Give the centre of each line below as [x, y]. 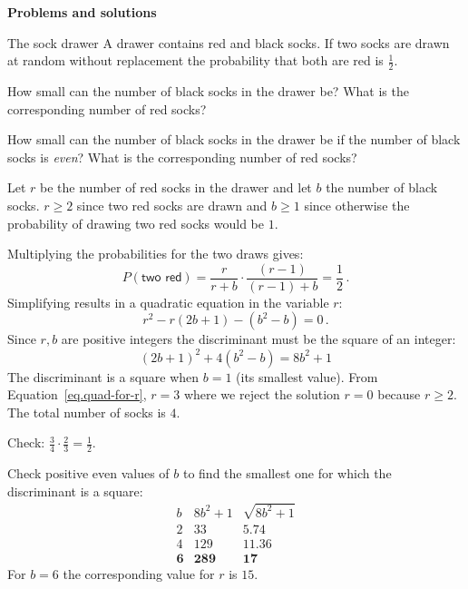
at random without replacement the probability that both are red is [195, 60]
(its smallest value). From [307, 376]
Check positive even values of [88, 473]
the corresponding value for [139, 573]
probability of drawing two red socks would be [136, 223]
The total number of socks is [87, 412]
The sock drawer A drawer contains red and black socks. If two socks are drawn [229, 42]
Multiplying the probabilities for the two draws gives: [156, 254]
